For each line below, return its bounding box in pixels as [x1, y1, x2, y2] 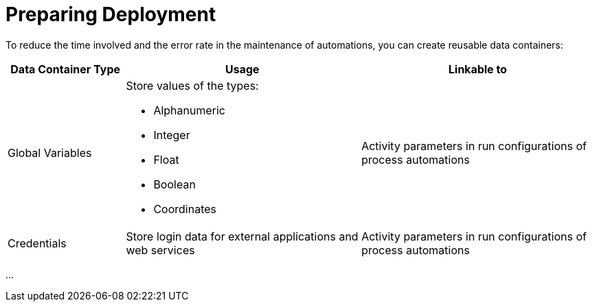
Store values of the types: [126, 78, 259, 93]
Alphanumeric [153, 103, 225, 117]
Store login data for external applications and [126, 229, 358, 243]
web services [126, 243, 195, 257]
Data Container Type [10, 62, 121, 76]
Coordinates [153, 201, 216, 216]
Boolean [153, 177, 196, 191]
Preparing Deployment [5, 3, 216, 26]
